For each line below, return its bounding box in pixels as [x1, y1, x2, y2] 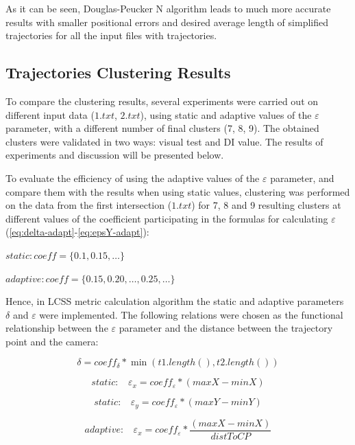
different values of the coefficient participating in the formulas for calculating [5, 211, 328, 225]
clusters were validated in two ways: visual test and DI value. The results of [5, 134, 323, 148]
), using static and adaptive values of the [140, 107, 312, 122]
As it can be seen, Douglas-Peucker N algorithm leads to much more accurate [5, 1, 331, 15]
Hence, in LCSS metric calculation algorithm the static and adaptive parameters [5, 294, 344, 308]
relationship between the [5, 321, 108, 335]
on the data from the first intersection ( [5, 198, 172, 212]
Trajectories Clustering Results [5, 62, 231, 83]
